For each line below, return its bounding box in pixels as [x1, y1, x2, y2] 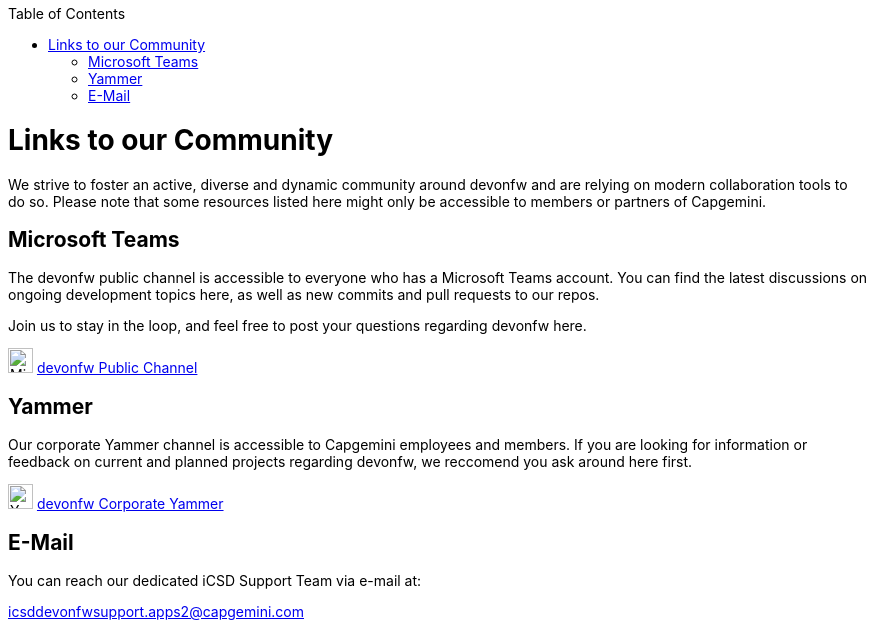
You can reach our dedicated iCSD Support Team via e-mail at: [8, 572, 422, 590]
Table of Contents [8, 5, 126, 22]
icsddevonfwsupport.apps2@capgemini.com [8, 603, 305, 621]
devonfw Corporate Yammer [36, 495, 224, 513]
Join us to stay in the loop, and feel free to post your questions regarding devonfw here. [8, 317, 587, 335]
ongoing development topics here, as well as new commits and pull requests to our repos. [8, 286, 600, 304]
